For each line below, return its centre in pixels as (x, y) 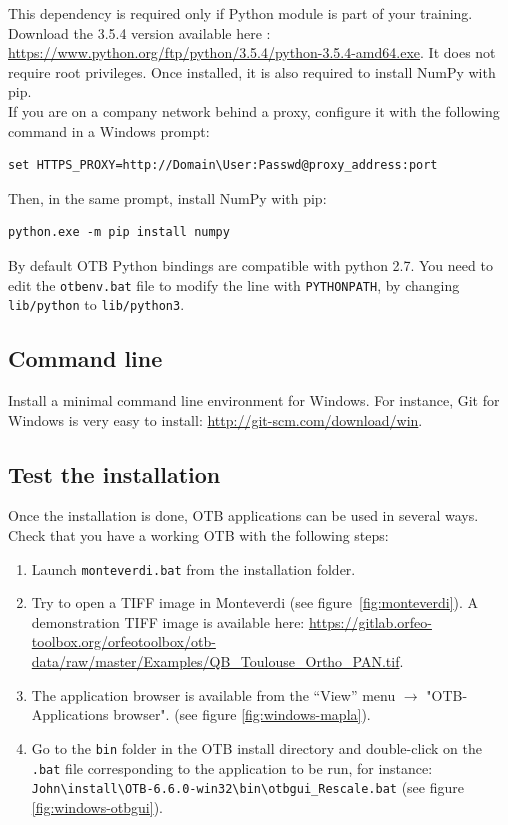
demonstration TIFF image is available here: (168, 621)
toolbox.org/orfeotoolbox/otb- (123, 641)
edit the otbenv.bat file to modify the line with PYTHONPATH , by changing (234, 284)
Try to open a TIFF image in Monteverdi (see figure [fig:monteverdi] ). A (255, 602)
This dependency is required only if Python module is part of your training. (240, 13)
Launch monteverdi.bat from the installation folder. (193, 568)
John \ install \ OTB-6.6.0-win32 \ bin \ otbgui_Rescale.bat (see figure (247, 787)
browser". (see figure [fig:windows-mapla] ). (242, 714)
